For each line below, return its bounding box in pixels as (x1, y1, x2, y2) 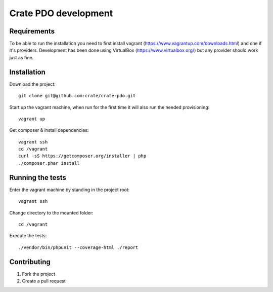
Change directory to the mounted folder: (9, 209, 94, 215)
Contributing (9, 258, 51, 266)
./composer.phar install (18, 160, 80, 166)
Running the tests (9, 173, 67, 182)
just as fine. (9, 54, 34, 60)
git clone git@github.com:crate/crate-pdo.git (18, 93, 136, 99)
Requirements (9, 27, 55, 35)
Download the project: (9, 81, 56, 87)
